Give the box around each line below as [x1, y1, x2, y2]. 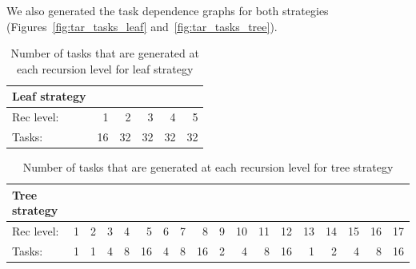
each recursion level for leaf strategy [17, 60, 194, 77]
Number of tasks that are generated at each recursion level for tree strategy [22, 159, 394, 176]
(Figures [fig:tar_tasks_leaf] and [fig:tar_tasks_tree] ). [6, 18, 278, 34]
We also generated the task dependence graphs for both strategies [6, 2, 329, 18]
